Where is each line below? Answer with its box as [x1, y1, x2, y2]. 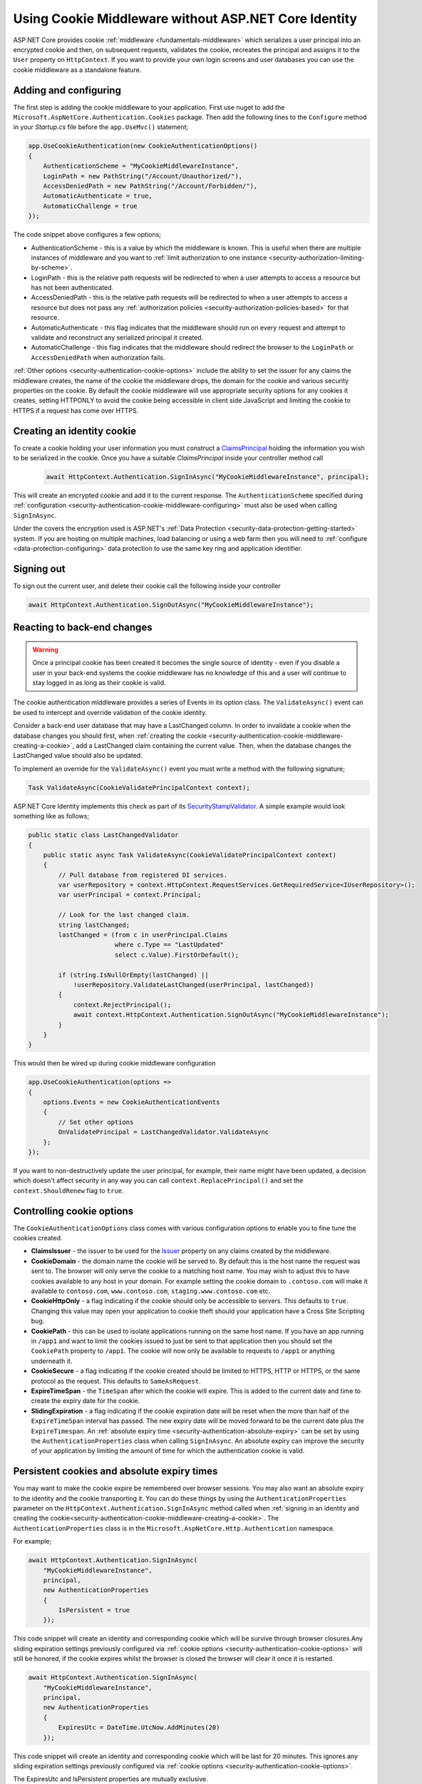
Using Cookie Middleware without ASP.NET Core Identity [13, 11, 358, 26]
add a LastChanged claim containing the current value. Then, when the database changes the [76, 741, 352, 749]
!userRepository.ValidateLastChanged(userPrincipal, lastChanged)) [73, 980, 314, 988]
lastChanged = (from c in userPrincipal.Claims [58, 931, 228, 939]
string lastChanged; [58, 921, 130, 929]
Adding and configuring [13, 84, 121, 96]
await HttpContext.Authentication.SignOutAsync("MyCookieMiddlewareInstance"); [28, 600, 314, 609]
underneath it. [31, 1357, 73, 1365]
